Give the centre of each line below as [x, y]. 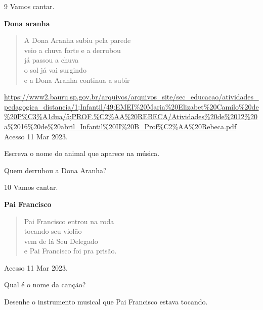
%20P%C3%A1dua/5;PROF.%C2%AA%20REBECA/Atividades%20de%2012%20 [131, 116]
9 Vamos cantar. [29, 6]
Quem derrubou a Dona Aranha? [55, 170]
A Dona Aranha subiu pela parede [77, 40]
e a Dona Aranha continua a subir [77, 80]
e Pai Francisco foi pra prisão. [70, 251]
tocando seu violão [53, 231]
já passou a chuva [51, 60]
